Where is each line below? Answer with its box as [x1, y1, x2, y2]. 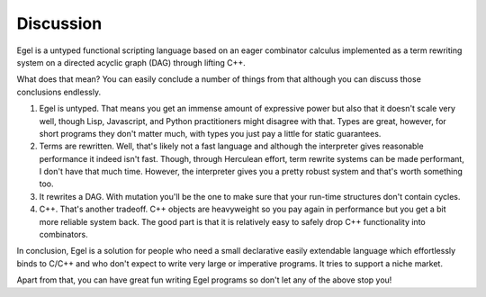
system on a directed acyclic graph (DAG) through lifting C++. [16, 57, 247, 67]
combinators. [39, 229, 89, 240]
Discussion [16, 13, 103, 33]
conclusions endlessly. [16, 86, 102, 97]
